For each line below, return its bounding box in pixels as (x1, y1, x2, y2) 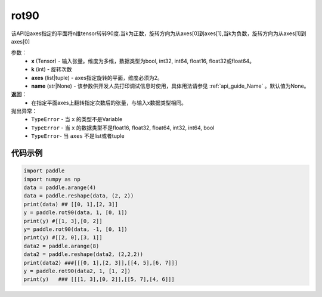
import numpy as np (23, 176, 80, 182)
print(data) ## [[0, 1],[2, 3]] (23, 200, 119, 208)
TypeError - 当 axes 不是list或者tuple (31, 132, 125, 140)
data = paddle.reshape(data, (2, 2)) (23, 193, 134, 199)
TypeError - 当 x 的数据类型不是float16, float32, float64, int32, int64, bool (31, 124, 215, 131)
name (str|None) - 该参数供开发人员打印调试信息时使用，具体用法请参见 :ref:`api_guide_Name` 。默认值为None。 (31, 82, 309, 89)
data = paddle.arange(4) (23, 184, 97, 191)
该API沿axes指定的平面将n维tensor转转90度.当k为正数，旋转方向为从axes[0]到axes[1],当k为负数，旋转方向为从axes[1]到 (11, 30, 306, 37)
